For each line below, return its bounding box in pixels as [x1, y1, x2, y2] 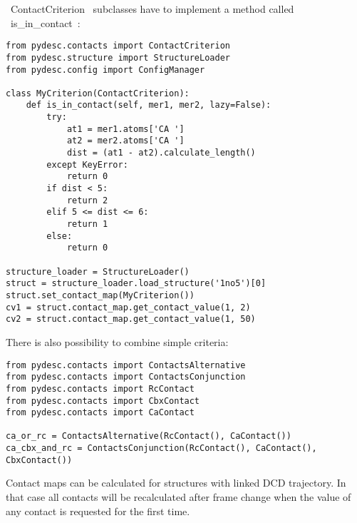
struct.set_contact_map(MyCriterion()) [6, 290, 195, 300]
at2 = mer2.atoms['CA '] [66, 136, 185, 146]
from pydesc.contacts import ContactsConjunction [6, 372, 246, 382]
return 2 [66, 195, 108, 205]
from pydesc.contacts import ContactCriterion [6, 41, 230, 51]
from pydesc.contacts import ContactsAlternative [6, 360, 246, 370]
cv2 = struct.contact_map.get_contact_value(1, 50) [6, 314, 256, 325]
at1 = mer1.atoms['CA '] [66, 123, 185, 134]
